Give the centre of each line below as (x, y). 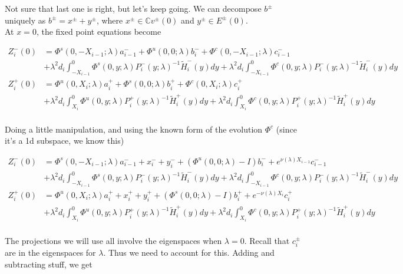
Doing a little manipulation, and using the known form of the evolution (134, 129)
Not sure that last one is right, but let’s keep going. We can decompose (133, 8)
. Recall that (267, 240)
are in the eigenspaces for (50, 252)
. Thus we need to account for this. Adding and (189, 252)
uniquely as (25, 20)
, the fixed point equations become (99, 32)
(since (286, 129)
